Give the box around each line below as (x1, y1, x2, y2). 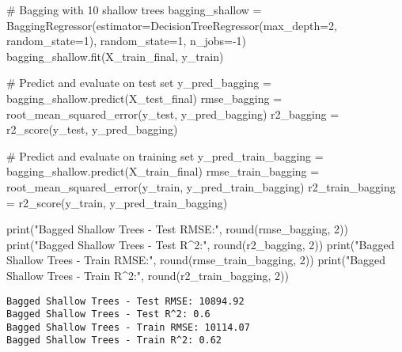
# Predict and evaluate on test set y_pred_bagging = (6, 74, 271, 91)
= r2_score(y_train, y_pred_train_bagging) (6, 194, 228, 210)
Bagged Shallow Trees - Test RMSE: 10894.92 (6, 295, 245, 307)
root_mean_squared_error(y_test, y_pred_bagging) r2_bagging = (6, 105, 339, 122)
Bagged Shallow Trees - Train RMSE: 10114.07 (6, 321, 250, 333)
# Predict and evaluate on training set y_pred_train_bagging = (6, 147, 324, 164)
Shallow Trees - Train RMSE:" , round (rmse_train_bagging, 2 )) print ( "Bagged (6, 252, 386, 268)
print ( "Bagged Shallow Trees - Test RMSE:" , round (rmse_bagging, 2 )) (6, 221, 348, 237)
